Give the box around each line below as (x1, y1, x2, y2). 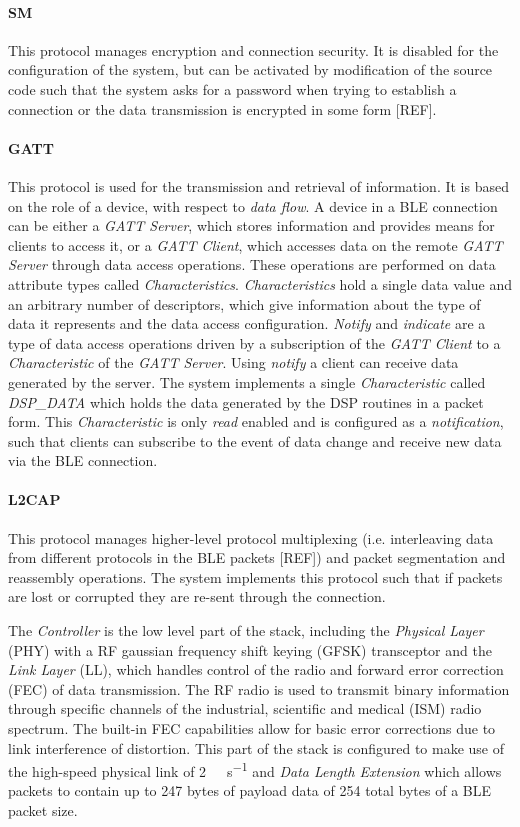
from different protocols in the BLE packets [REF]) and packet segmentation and (8, 547, 506, 568)
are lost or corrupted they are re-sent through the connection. (8, 586, 386, 607)
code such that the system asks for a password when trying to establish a (8, 78, 457, 99)
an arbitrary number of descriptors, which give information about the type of (8, 293, 481, 314)
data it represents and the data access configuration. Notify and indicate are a (8, 313, 486, 334)
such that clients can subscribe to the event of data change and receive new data (8, 430, 502, 451)
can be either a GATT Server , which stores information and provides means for (8, 215, 495, 236)
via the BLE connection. (8, 450, 158, 471)
